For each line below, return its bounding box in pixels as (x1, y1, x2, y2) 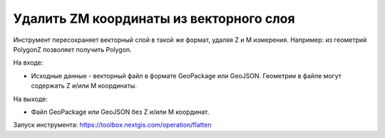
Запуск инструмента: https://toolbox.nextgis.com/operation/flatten (13, 121, 212, 129)
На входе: (13, 58, 43, 67)
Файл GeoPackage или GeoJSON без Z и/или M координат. (31, 107, 210, 116)
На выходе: (13, 95, 48, 103)
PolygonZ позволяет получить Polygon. (13, 45, 132, 53)
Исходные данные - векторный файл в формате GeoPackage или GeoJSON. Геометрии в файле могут (31, 71, 342, 80)
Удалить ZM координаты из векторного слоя (13, 11, 295, 26)
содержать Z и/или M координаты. (31, 82, 137, 90)
